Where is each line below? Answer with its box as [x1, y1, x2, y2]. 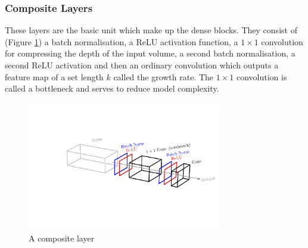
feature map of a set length [5, 70, 104, 83]
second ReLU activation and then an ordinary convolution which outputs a [5, 59, 279, 71]
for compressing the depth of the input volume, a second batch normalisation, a [5, 47, 295, 59]
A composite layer [29, 232, 95, 244]
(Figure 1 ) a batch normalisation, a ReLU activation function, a [5, 35, 238, 48]
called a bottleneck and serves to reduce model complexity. [5, 82, 219, 95]
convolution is [236, 70, 287, 83]
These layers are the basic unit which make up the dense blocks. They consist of [5, 24, 297, 36]
